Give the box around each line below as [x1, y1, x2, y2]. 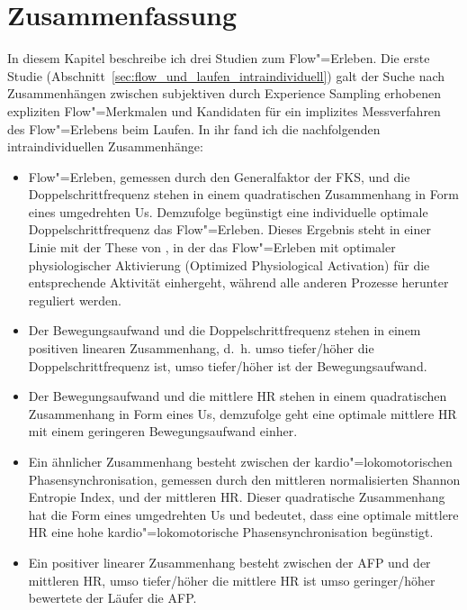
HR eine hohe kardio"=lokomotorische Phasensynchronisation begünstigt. [28, 523, 434, 542]
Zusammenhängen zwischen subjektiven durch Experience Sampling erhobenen [7, 84, 442, 103]
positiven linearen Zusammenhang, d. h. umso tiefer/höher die [28, 339, 374, 358]
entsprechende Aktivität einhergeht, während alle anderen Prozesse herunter [28, 273, 449, 292]
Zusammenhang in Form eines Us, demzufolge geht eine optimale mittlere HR [28, 404, 457, 423]
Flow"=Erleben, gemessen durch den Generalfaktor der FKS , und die [28, 167, 410, 186]
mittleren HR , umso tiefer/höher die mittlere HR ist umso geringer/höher [28, 570, 436, 589]
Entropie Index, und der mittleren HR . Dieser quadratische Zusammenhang [28, 487, 445, 506]
